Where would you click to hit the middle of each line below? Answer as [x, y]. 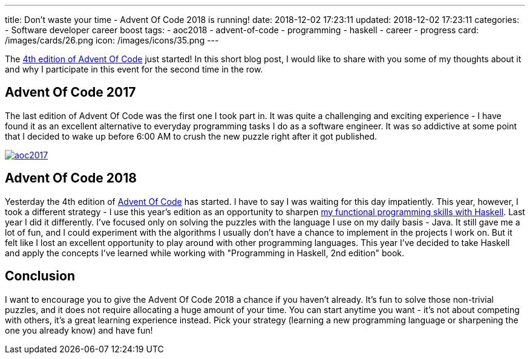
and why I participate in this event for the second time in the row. [134, 69]
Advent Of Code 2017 [70, 92]
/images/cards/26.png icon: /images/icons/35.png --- [112, 40]
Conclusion [40, 276]
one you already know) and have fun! [79, 330]
